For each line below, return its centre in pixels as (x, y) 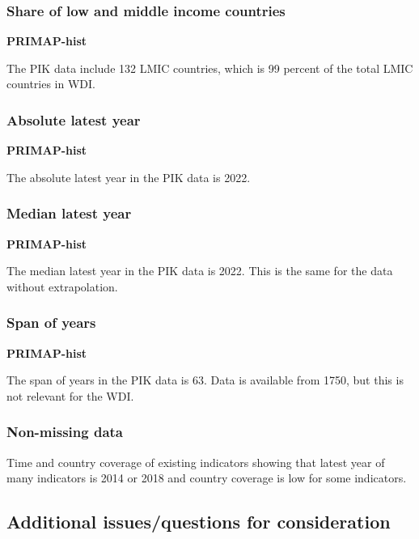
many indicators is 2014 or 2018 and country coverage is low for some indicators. (207, 478)
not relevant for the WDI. (70, 395)
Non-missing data (65, 432)
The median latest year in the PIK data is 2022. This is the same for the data (200, 271)
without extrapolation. (62, 286)
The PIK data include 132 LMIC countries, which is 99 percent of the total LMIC (210, 68)
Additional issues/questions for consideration (199, 522)
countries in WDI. (51, 84)
